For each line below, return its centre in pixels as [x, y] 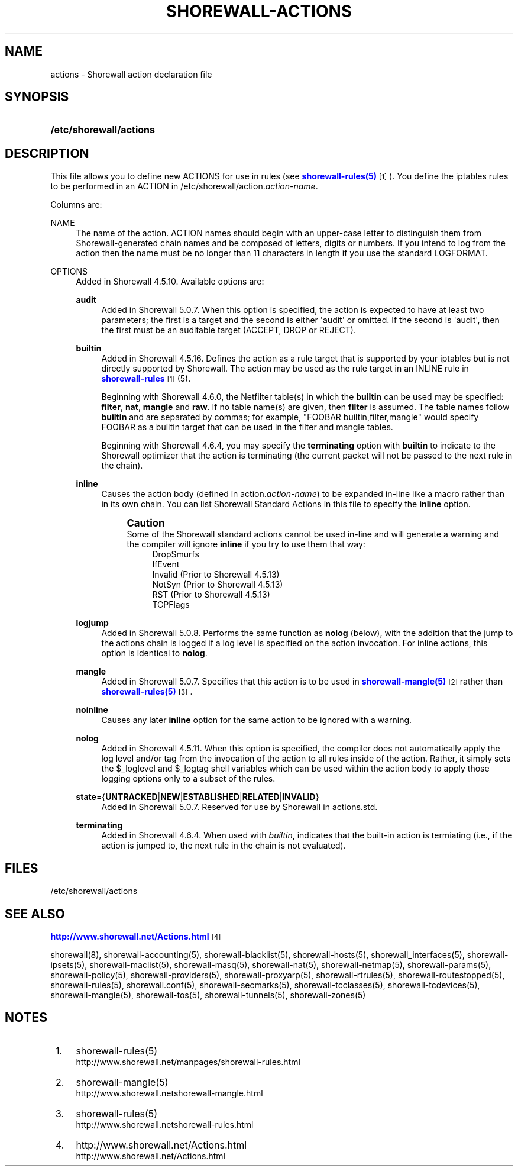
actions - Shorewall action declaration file [131, 74]
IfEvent [166, 564]
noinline [92, 710]
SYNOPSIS [37, 97]
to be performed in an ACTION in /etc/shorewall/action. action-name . [184, 186]
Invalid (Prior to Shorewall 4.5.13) [216, 575]
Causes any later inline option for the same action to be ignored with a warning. [257, 720]
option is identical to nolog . [154, 653]
